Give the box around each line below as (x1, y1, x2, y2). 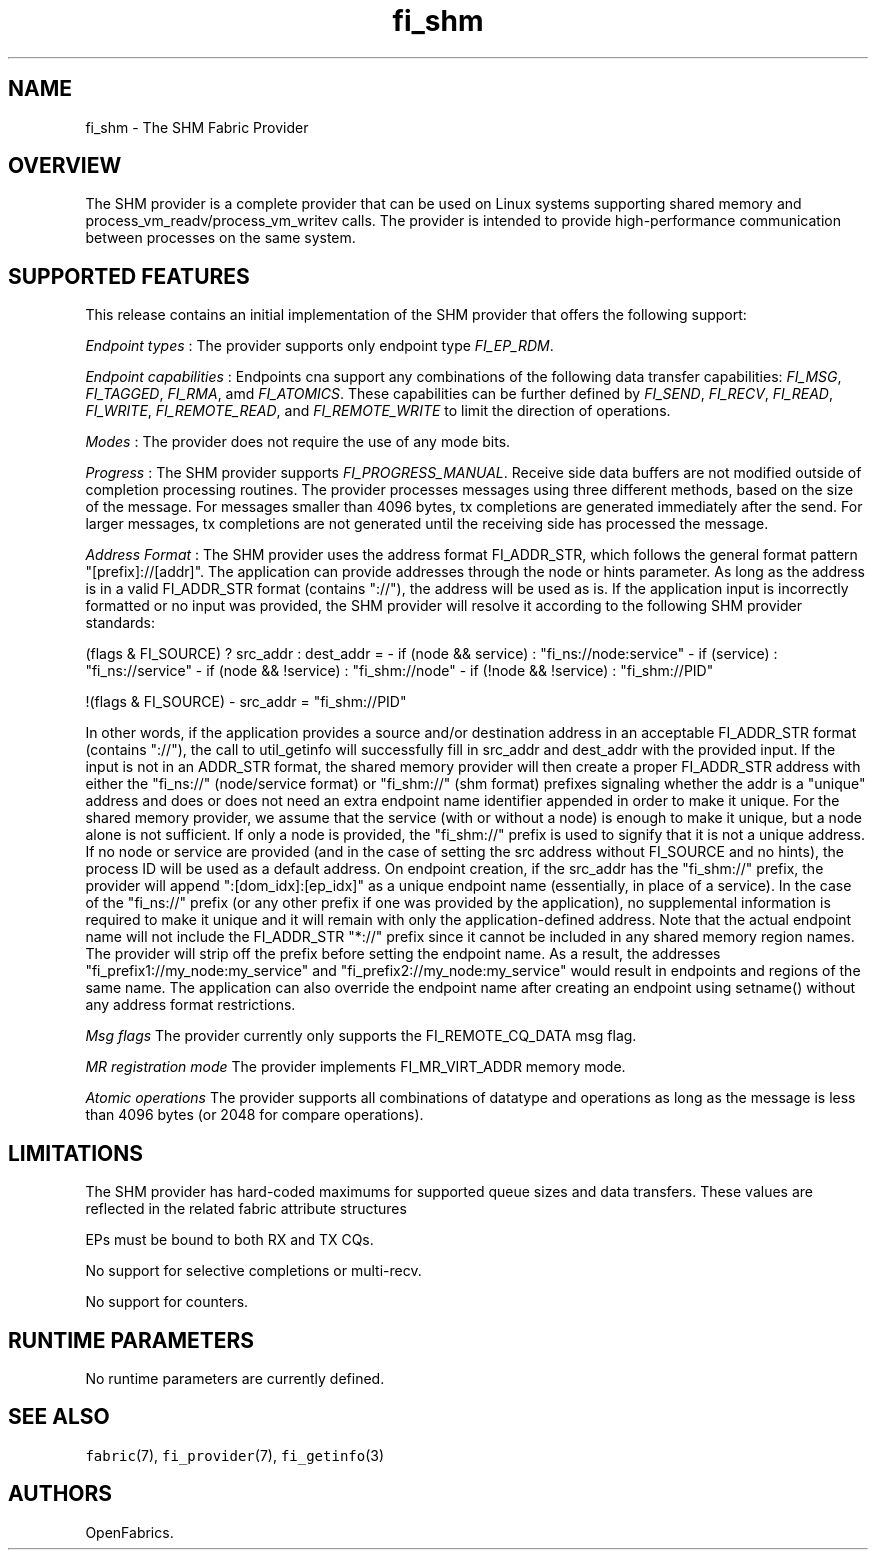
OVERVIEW (8, 153, 122, 179)
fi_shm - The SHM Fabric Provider (85, 118, 309, 136)
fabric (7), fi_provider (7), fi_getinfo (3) (85, 1446, 385, 1464)
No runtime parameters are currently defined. (85, 1369, 385, 1387)
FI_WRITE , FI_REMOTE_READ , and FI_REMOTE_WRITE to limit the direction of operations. (85, 402, 671, 420)
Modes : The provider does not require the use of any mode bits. (85, 433, 511, 451)
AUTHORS (8, 1481, 113, 1507)
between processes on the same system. (85, 229, 356, 247)
